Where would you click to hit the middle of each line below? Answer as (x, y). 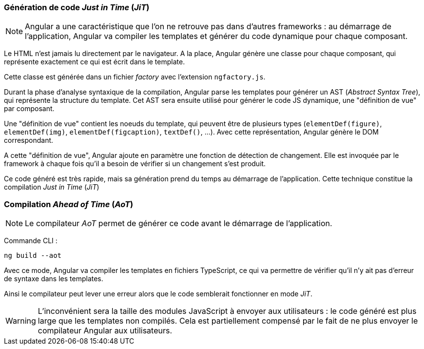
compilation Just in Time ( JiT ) (52, 187)
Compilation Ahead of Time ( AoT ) (69, 204)
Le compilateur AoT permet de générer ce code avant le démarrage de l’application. (179, 223)
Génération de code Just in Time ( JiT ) (77, 7)
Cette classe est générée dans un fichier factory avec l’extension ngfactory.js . (135, 77)
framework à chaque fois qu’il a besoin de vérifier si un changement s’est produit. (135, 164)
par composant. (29, 109)
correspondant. (29, 140)
